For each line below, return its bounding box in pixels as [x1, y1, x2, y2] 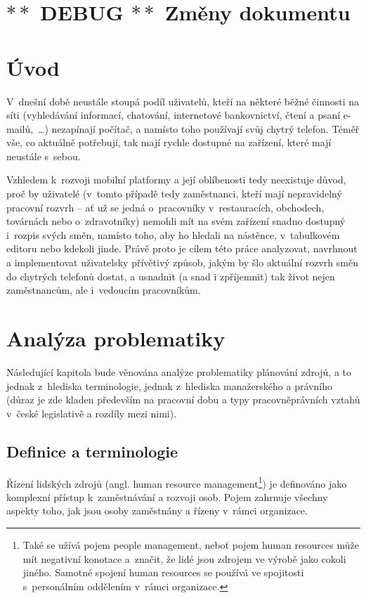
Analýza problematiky [6, 324, 226, 352]
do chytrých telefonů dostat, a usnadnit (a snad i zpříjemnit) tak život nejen [6, 268, 335, 283]
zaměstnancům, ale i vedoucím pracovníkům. [6, 282, 201, 297]
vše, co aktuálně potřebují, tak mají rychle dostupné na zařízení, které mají [6, 135, 332, 150]
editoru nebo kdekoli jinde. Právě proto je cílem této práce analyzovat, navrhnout [6, 241, 358, 256]
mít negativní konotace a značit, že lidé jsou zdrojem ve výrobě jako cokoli [22, 551, 346, 566]
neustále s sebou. [6, 148, 81, 163]
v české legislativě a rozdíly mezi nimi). [6, 405, 177, 420]
